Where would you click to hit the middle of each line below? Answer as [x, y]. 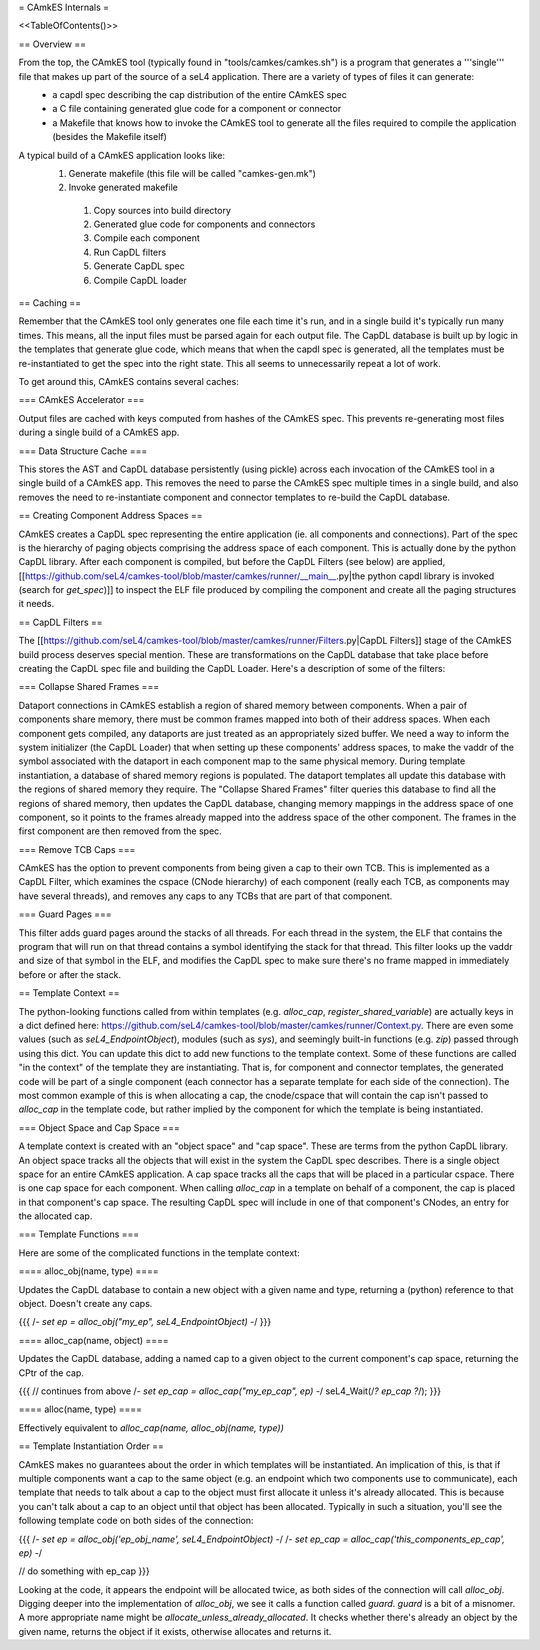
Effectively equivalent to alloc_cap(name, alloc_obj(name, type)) [151, 1427]
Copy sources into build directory [162, 210]
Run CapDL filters [130, 252]
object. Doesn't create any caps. [85, 1304]
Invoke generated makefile [123, 187]
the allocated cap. [55, 1216]
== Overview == [52, 44]
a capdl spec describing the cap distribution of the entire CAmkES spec [199, 94]
